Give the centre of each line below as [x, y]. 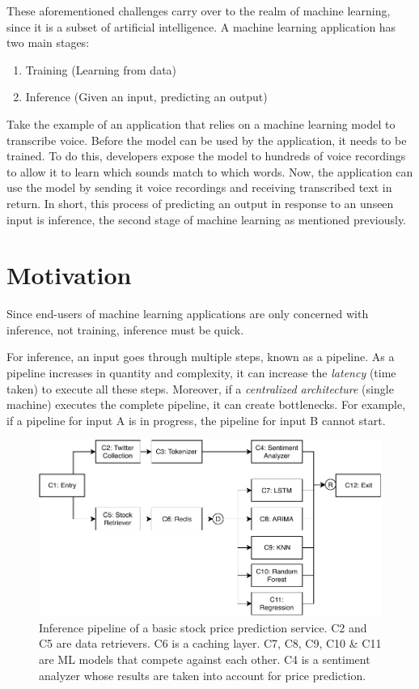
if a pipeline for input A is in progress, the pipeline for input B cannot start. [196, 420]
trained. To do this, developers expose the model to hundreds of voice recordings [206, 156]
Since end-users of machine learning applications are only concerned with [188, 314]
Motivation [69, 275]
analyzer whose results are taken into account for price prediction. [203, 675]
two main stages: [48, 43]
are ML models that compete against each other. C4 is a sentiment [205, 659]
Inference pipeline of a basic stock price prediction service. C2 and [203, 627]
